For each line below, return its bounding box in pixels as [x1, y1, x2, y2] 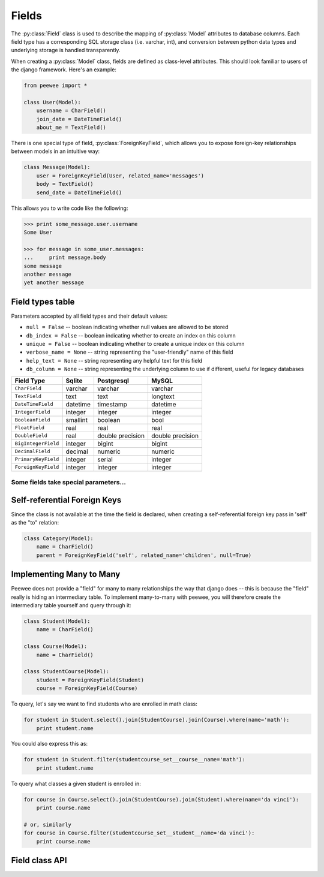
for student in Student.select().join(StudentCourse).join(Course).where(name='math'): [23, 716, 290, 724]
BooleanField [14, 417, 50, 423]
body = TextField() [36, 180, 94, 188]
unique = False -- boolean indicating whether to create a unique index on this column [26, 340, 245, 347]
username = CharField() [36, 107, 106, 114]
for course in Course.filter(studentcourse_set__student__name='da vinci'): [23, 830, 255, 836]
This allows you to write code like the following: [11, 204, 128, 212]
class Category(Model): [23, 535, 94, 542]
